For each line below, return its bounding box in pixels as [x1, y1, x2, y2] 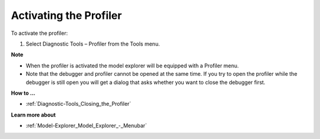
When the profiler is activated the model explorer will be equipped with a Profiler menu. [25, 62, 239, 69]
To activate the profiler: [11, 30, 68, 37]
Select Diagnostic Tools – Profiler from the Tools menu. [25, 40, 160, 47]
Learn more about [11, 111, 56, 118]
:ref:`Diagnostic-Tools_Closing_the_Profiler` [25, 101, 132, 108]
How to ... [11, 89, 36, 96]
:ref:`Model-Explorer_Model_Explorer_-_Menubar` [25, 122, 148, 130]
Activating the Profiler [11, 9, 122, 22]
